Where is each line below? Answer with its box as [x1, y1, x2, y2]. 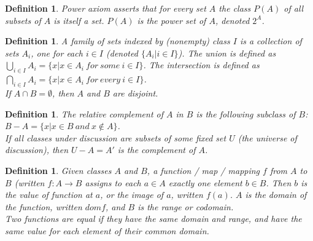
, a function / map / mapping [147, 164, 260, 176]
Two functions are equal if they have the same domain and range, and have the [5, 212, 302, 225]
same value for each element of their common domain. [5, 224, 209, 237]
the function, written [5, 200, 82, 213]
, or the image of [100, 188, 164, 201]
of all [284, 2, 304, 14]
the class [218, 2, 251, 14]
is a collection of [239, 34, 302, 47]
